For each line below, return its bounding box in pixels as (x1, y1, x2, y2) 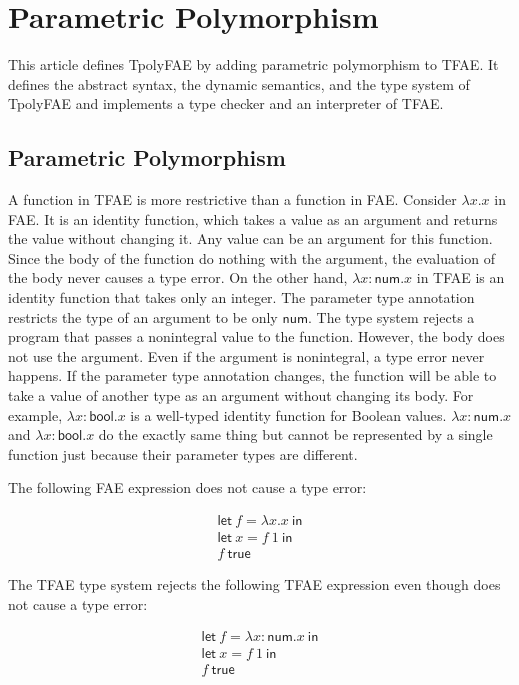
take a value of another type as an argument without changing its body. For (8, 385, 474, 406)
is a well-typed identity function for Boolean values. (130, 404, 447, 425)
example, (8, 404, 63, 425)
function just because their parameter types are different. (8, 443, 358, 464)
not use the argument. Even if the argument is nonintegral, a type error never (8, 345, 485, 366)
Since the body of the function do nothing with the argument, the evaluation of (8, 247, 495, 268)
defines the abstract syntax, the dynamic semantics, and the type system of (8, 73, 470, 94)
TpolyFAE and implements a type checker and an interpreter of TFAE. (8, 93, 444, 114)
